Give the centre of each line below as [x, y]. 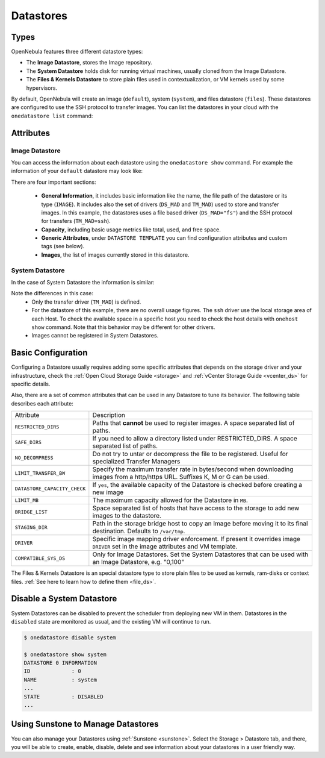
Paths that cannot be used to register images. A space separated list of [193, 423]
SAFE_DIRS [28, 442]
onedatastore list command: [52, 116]
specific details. [31, 384]
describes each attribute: [42, 403]
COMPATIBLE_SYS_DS [40, 558]
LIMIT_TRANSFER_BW [40, 473]
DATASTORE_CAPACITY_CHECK [50, 488]
